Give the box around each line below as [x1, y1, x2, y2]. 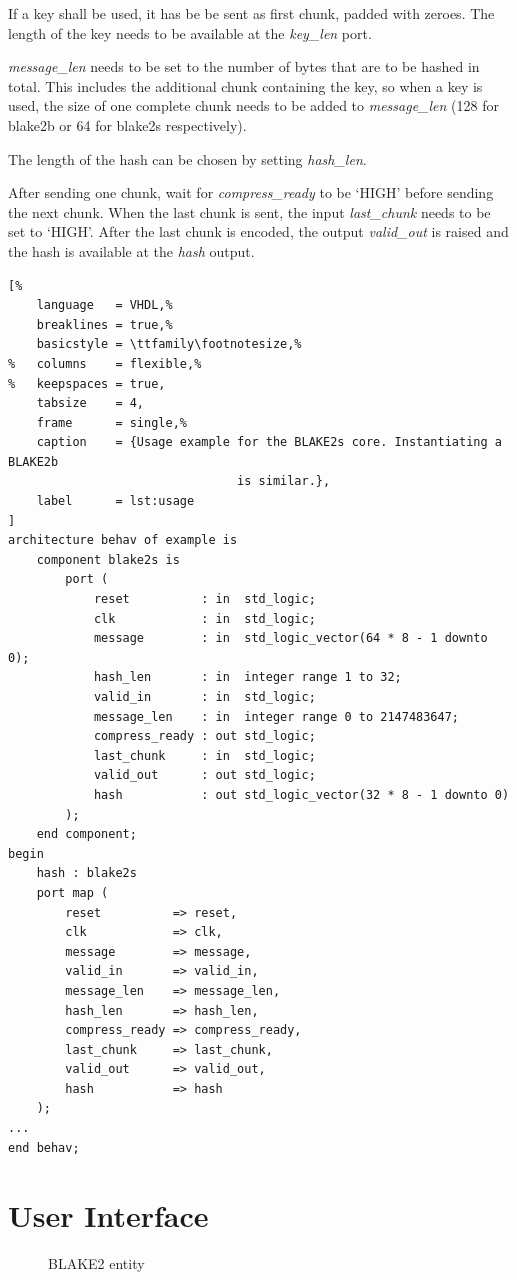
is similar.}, [237, 474, 331, 489]
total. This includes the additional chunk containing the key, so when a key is [8, 75, 483, 96]
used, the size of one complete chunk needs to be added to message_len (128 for [8, 95, 499, 116]
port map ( [36, 885, 109, 900]
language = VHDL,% [36, 298, 173, 313]
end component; [36, 827, 137, 842]
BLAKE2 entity [48, 1253, 145, 1274]
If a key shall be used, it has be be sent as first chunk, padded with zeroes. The [8, 3, 495, 23]
